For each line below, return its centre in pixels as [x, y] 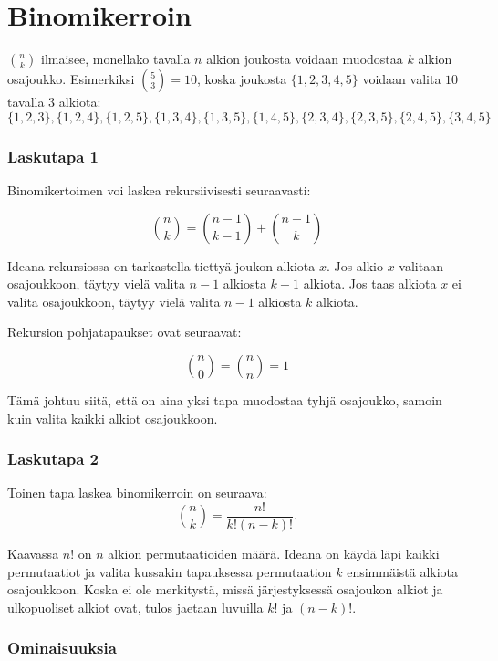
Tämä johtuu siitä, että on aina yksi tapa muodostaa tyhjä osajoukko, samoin [225, 399]
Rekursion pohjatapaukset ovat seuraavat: [124, 332]
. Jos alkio [355, 265]
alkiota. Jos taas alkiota [370, 283]
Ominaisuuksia [62, 648]
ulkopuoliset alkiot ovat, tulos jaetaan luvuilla [135, 607]
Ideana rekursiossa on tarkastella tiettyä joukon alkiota [161, 265]
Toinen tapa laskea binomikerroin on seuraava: [137, 493]
